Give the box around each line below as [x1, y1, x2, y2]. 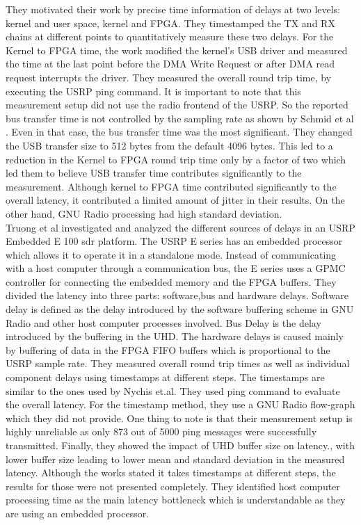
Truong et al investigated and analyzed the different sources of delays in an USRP [6, 220, 355, 234]
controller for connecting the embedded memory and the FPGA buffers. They [6, 274, 337, 289]
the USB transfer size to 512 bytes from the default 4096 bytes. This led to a [6, 138, 333, 152]
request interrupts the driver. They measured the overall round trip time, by [6, 70, 332, 84]
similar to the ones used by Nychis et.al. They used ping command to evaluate [6, 383, 340, 398]
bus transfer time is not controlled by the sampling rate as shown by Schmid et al [6, 111, 354, 125]
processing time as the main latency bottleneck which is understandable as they [6, 492, 346, 507]
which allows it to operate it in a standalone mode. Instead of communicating [6, 247, 337, 261]
